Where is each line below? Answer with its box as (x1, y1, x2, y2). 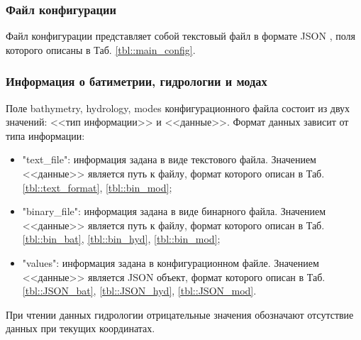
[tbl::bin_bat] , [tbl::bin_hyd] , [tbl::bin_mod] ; (22, 231, 221, 246)
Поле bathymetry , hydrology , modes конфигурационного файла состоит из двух (6, 100, 350, 115)
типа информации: (6, 128, 85, 143)
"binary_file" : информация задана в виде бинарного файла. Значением (22, 204, 326, 219)
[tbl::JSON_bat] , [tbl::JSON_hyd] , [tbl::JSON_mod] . (22, 283, 257, 298)
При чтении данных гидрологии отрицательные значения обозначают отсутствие (6, 307, 354, 322)
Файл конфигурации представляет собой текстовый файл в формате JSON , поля (6, 28, 355, 43)
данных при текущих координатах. (6, 321, 155, 336)
